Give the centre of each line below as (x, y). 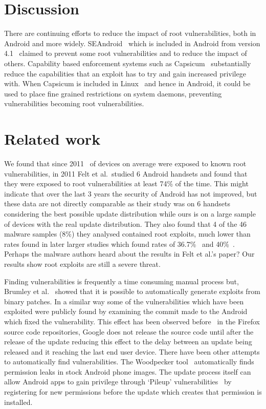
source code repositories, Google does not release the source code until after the (129, 331)
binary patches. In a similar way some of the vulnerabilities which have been (124, 301)
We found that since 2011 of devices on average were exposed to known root (125, 163)
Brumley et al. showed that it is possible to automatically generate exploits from (132, 291)
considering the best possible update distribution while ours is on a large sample (130, 213)
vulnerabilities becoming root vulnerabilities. (74, 103)
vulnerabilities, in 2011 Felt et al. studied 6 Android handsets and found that (126, 173)
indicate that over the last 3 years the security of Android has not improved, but (131, 193)
